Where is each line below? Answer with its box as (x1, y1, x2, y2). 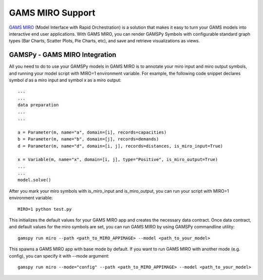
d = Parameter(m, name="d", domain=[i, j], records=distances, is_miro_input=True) (18, 143, 224, 149)
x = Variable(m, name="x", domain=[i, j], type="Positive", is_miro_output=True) (18, 157, 218, 162)
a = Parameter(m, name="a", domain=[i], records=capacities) (18, 129, 167, 135)
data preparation (18, 102, 59, 108)
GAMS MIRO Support (9, 7, 96, 18)
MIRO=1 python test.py (18, 206, 72, 212)
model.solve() (18, 177, 51, 183)
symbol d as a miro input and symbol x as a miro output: (9, 77, 122, 83)
